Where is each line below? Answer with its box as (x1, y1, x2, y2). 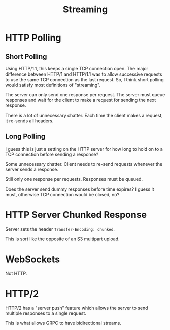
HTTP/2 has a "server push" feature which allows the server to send (5, 305, 148, 311)
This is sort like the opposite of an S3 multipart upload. (5, 236, 120, 242)
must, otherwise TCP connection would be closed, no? (5, 191, 120, 197)
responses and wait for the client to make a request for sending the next (5, 97, 156, 103)
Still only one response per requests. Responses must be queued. (5, 176, 143, 182)
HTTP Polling (5, 32, 62, 44)
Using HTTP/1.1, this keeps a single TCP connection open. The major (5, 66, 149, 71)
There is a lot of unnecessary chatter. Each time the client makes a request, (5, 113, 163, 118)
